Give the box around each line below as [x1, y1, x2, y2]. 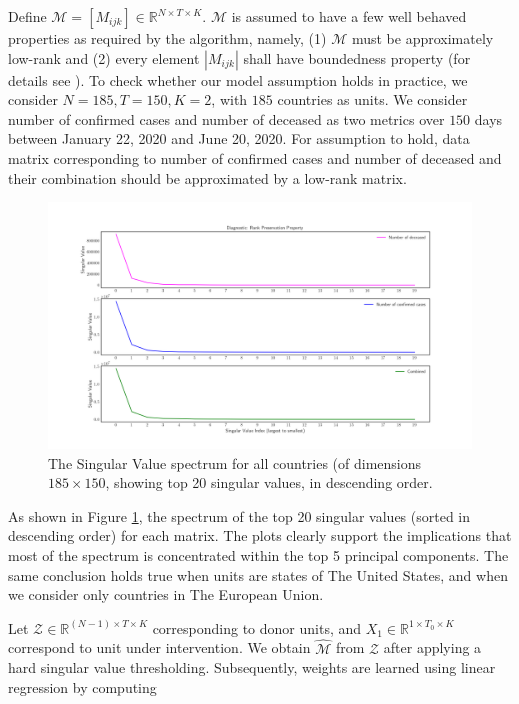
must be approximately [351, 28, 494, 48]
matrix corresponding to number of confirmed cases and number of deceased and [8, 147, 502, 168]
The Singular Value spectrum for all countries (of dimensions [48, 452, 422, 473]
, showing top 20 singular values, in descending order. [105, 472, 433, 493]
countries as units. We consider [277, 89, 468, 110]
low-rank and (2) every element [8, 47, 200, 68]
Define [8, 6, 47, 26]
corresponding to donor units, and [152, 617, 362, 638]
